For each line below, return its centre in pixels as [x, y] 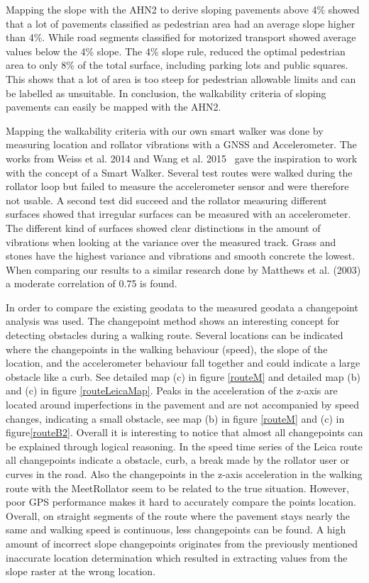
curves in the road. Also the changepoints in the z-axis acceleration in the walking [184, 474]
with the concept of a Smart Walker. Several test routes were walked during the [179, 172]
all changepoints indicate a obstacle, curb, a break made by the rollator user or [178, 460]
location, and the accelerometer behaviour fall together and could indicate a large [183, 363]
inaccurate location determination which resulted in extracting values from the [177, 557]
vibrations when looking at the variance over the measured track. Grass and [171, 241]
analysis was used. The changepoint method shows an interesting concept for [172, 321]
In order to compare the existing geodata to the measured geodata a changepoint [182, 307]
